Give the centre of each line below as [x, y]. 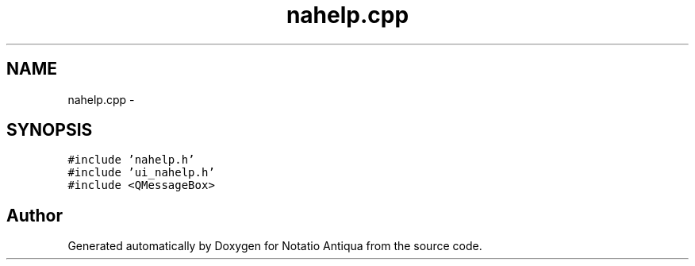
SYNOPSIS [50, 130]
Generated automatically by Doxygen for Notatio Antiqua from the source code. [275, 246]
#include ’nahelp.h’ [131, 160]
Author [35, 215]
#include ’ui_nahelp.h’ [141, 173]
